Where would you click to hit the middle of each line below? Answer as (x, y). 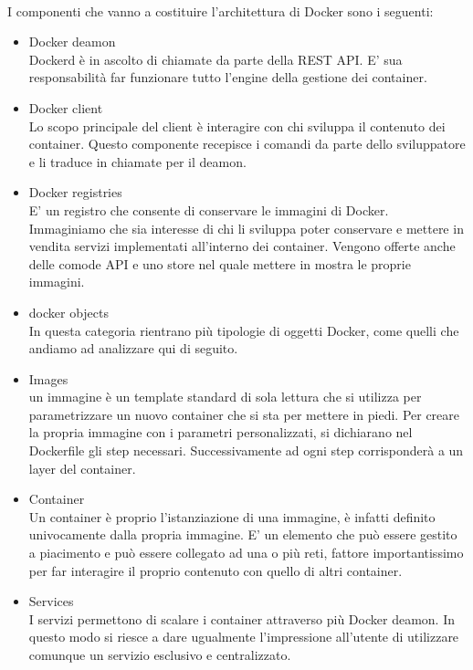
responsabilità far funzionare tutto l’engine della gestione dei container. (228, 77)
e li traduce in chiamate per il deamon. (137, 161)
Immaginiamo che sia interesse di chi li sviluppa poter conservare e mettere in (246, 228)
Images (48, 378)
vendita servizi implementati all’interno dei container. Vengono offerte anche (242, 246)
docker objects (69, 312)
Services (51, 601)
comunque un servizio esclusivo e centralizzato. (160, 654)
